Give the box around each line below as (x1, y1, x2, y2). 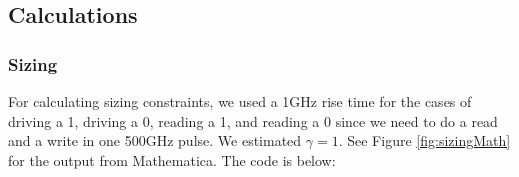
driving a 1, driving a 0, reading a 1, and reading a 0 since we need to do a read (8, 110, 498, 131)
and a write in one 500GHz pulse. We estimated (8, 130, 302, 151)
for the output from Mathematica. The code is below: (8, 149, 336, 170)
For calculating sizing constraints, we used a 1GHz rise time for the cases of (8, 91, 472, 111)
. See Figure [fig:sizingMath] (338, 130, 511, 151)
